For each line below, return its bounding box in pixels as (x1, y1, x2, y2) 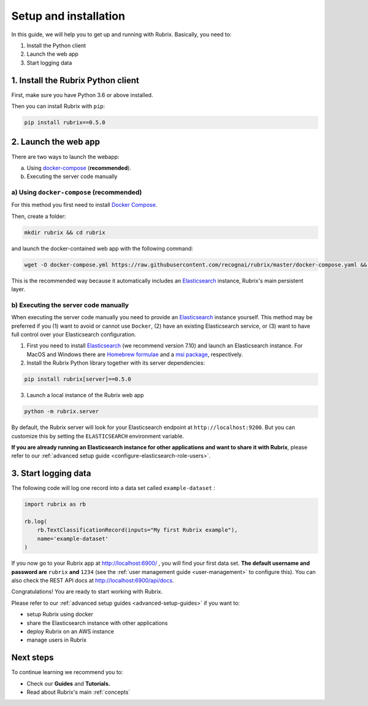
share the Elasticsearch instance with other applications (26, 619, 168, 626)
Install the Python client (26, 42, 86, 49)
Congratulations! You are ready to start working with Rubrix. (11, 588, 163, 595)
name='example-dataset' (37, 535, 109, 542)
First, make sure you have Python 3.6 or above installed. (11, 91, 153, 98)
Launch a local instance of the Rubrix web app (26, 392, 144, 399)
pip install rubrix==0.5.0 (24, 119, 105, 126)
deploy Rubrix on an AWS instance (26, 627, 115, 635)
